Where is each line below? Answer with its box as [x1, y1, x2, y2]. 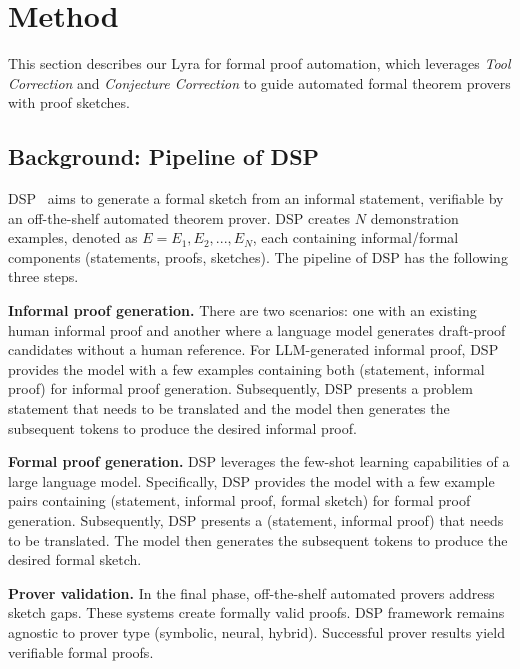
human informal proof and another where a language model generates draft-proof [8, 319, 506, 340]
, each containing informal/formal [252, 227, 459, 248]
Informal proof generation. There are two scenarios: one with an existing [8, 300, 477, 321]
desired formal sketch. [8, 549, 142, 570]
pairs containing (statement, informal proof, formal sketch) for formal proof [8, 490, 471, 511]
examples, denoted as [8, 227, 138, 248]
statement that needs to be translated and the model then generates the [8, 398, 450, 419]
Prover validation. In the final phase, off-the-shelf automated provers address [8, 582, 495, 603]
